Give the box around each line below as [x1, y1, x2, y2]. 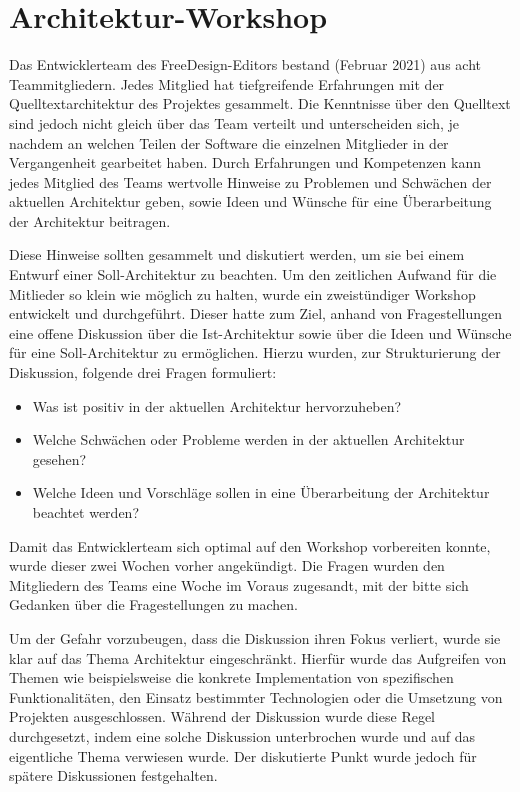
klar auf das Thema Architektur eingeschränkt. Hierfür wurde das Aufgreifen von [9, 647, 507, 668]
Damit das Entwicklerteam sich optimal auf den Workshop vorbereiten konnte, [9, 535, 491, 556]
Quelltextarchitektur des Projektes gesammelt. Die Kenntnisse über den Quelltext [9, 93, 511, 114]
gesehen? [32, 448, 87, 469]
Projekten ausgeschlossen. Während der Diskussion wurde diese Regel [9, 706, 436, 727]
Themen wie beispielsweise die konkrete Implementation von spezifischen [9, 667, 454, 688]
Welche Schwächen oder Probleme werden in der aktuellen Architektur [32, 429, 465, 450]
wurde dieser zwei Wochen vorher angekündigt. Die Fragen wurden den [9, 555, 445, 576]
